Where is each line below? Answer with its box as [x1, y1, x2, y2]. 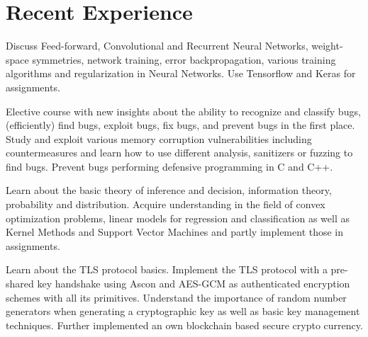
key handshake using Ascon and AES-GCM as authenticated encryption [37, 276, 350, 291]
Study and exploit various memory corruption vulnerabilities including [6, 131, 312, 146]
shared [6, 276, 34, 291]
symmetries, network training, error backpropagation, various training [32, 52, 336, 67]
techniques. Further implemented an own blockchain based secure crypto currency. [6, 317, 363, 332]
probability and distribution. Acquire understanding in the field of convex [6, 197, 325, 212]
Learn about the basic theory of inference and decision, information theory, [6, 183, 332, 198]
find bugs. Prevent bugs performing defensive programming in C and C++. [6, 159, 333, 173]
